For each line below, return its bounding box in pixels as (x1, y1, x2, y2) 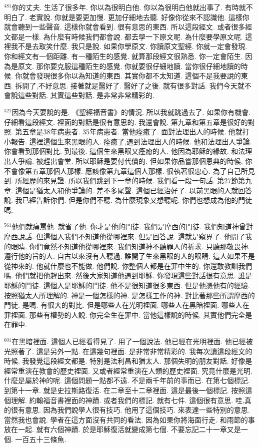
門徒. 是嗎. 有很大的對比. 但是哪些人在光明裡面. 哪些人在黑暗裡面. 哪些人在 (4, 300, 249, 310)
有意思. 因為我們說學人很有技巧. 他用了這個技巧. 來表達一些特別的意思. (17, 405, 250, 415)
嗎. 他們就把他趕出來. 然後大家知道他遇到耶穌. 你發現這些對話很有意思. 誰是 (4, 270, 252, 281)
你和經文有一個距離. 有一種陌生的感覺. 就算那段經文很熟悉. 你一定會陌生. (4, 50, 243, 61)
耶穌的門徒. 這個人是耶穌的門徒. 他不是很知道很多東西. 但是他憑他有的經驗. (4, 280, 250, 291)
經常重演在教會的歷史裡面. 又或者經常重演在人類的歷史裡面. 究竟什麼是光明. (4, 365, 252, 376)
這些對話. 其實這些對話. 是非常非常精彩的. (17, 90, 154, 100)
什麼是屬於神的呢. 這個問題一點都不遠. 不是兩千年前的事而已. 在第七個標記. (4, 375, 250, 386)
